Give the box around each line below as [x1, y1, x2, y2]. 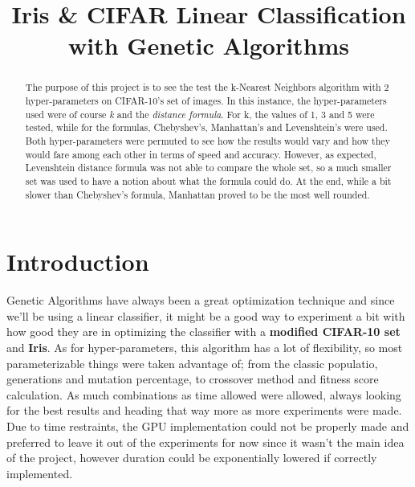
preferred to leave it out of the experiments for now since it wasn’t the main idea [6, 433, 405, 450]
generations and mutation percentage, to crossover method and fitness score [6, 370, 379, 387]
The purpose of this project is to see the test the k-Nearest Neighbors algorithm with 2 [25, 80, 389, 94]
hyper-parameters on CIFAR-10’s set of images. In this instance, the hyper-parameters [25, 94, 387, 108]
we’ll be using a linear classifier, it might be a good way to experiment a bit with [6, 307, 405, 324]
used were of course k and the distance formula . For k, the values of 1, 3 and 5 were [25, 107, 375, 121]
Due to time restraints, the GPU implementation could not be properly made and [6, 417, 409, 434]
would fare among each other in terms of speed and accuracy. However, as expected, [25, 147, 376, 161]
